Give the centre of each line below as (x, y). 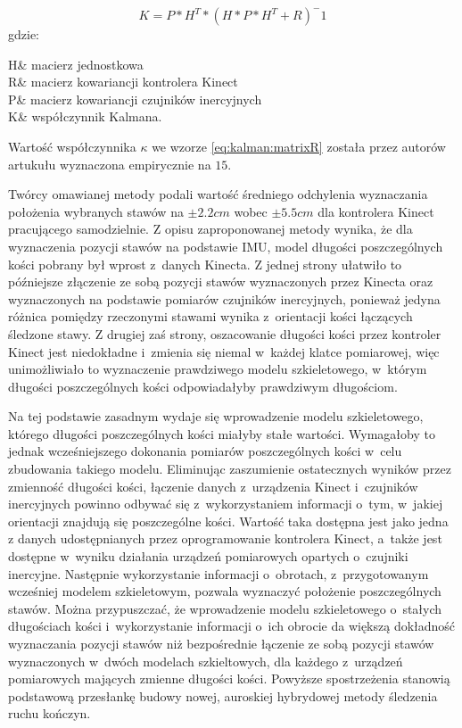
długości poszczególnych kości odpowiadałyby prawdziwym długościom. (203, 386)
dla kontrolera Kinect (376, 211)
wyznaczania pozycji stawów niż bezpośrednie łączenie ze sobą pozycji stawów (221, 643)
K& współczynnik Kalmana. (85, 116)
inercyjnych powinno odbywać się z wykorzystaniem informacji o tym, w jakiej (226, 504)
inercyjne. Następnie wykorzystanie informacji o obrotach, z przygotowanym (219, 573)
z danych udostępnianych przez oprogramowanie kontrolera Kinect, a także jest (225, 538)
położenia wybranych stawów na (96, 211)
